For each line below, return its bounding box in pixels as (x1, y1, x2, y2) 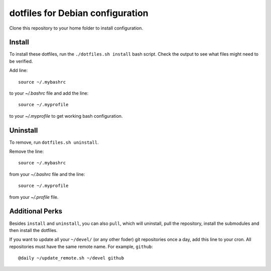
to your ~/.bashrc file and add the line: (9, 90, 89, 96)
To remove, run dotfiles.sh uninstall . (9, 139, 99, 145)
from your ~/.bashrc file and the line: (9, 171, 85, 177)
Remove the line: (9, 148, 44, 155)
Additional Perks (9, 207, 63, 215)
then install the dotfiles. (9, 227, 58, 233)
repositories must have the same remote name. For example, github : (9, 243, 153, 249)
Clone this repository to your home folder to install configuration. (9, 25, 143, 31)
